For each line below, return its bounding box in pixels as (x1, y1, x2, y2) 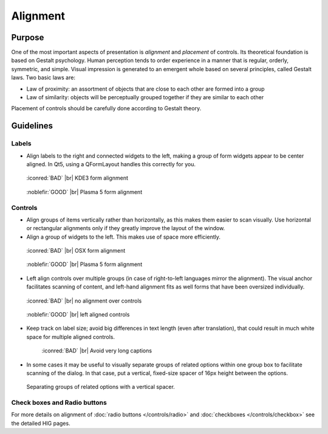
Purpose (11, 32, 44, 43)
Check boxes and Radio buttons (11, 399, 108, 407)
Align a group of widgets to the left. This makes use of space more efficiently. (26, 233, 221, 240)
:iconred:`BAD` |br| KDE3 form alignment (26, 174, 129, 182)
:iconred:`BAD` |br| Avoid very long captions (41, 347, 152, 354)
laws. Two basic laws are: (11, 74, 76, 82)
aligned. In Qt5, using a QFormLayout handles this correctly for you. (26, 160, 196, 167)
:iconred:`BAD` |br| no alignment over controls (26, 297, 142, 304)
